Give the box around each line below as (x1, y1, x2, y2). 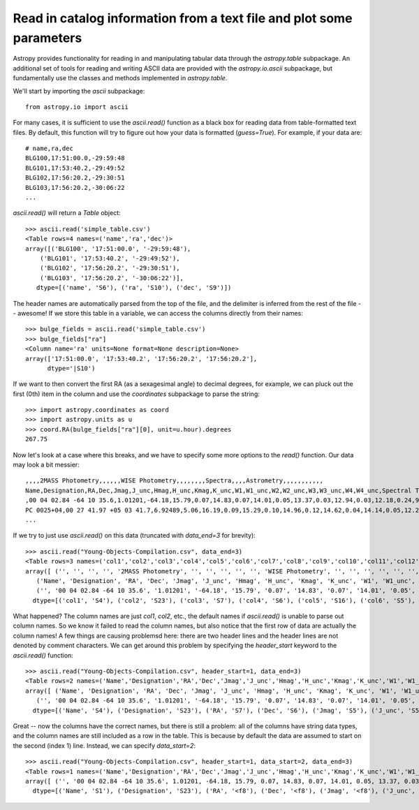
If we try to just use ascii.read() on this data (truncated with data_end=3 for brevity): (13, 531, 256, 540)
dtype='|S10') (47, 364, 96, 372)
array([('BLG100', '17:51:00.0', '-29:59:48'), (25, 244, 191, 253)
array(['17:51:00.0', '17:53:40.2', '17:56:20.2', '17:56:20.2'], (25, 355, 258, 362)
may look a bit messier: (13, 461, 80, 469)
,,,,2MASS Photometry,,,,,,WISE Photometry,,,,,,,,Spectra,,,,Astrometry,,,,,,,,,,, (25, 477, 324, 485)
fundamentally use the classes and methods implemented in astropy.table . (13, 74, 228, 82)
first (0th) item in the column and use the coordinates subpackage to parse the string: (13, 390, 260, 398)
